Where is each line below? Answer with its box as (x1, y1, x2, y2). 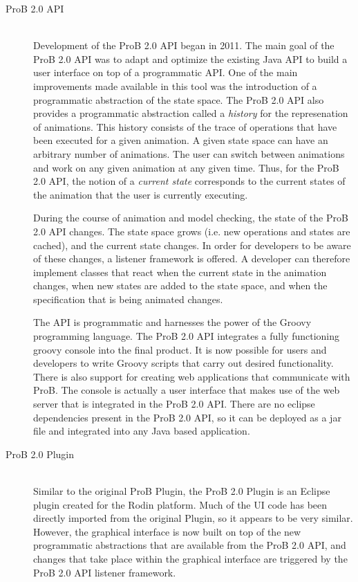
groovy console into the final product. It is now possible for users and (33, 342, 327, 356)
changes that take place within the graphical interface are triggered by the (33, 551, 348, 565)
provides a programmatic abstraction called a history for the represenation (33, 106, 348, 120)
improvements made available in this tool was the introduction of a (33, 78, 317, 93)
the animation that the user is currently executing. (33, 187, 248, 201)
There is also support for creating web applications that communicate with (33, 369, 350, 383)
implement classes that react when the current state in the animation (33, 264, 327, 279)
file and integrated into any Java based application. (33, 424, 250, 438)
